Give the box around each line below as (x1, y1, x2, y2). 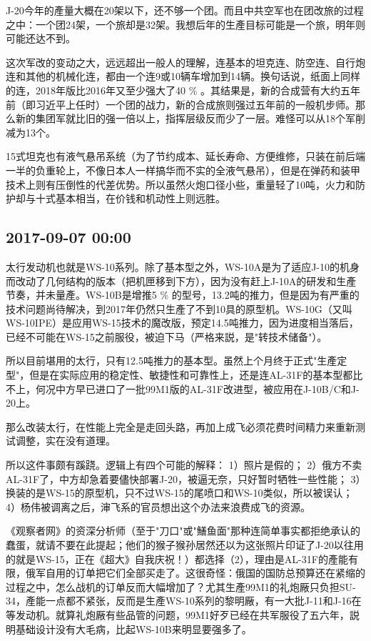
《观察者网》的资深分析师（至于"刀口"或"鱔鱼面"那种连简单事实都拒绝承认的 (6, 523, 360, 538)
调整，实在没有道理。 (15, 433, 116, 448)
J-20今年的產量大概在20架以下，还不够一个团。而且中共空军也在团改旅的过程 (6, 3, 364, 17)
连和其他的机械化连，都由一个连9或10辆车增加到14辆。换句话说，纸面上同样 (6, 69, 360, 84)
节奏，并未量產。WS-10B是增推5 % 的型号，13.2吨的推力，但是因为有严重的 (6, 287, 360, 302)
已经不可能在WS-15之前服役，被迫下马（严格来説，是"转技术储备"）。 (6, 329, 327, 344)
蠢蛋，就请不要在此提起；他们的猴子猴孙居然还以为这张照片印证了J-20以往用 (6, 537, 364, 552)
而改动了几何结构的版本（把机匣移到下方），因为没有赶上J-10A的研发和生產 (6, 273, 357, 288)
